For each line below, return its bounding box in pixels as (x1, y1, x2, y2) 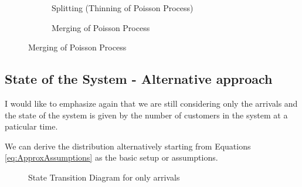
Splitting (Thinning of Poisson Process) (52, 2, 194, 13)
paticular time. (5, 120, 58, 132)
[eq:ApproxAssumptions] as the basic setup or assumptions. (5, 151, 218, 164)
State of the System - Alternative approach (5, 70, 273, 88)
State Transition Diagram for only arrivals (28, 171, 180, 183)
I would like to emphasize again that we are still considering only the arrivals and (5, 97, 298, 109)
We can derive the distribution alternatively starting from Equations (5, 140, 251, 152)
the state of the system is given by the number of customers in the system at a (5, 108, 288, 121)
